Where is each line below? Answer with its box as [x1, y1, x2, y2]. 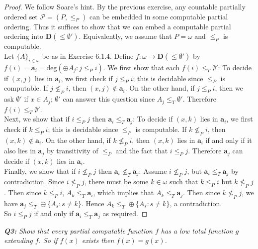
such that [169, 176, 198, 187]
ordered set [4, 11, 38, 21]
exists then [82, 235, 114, 246]
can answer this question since [63, 94, 155, 104]
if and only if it [205, 134, 252, 145]
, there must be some [85, 176, 149, 187]
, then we [215, 83, 243, 93]
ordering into [4, 31, 44, 41]
